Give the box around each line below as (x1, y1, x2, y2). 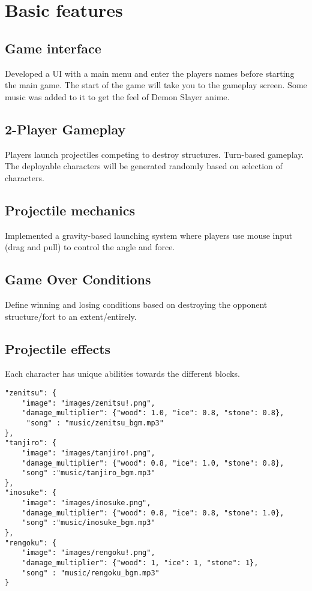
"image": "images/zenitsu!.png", (22, 398, 155, 407)
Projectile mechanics (5, 200, 136, 219)
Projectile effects (5, 339, 111, 358)
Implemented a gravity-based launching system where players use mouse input (5, 229, 293, 241)
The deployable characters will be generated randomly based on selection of (5, 160, 283, 172)
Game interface (5, 38, 101, 57)
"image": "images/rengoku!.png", (22, 548, 155, 557)
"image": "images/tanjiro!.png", (22, 448, 155, 457)
